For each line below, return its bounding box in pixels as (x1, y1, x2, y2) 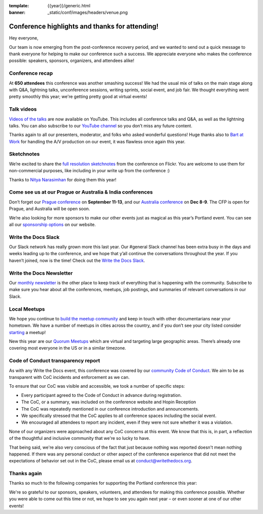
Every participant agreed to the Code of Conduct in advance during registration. (21, 392, 182, 398)
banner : (9, 10, 26, 16)
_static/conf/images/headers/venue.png (47, 10, 128, 16)
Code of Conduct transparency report (9, 357, 100, 364)
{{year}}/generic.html (47, 3, 91, 8)
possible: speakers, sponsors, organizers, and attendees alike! (9, 58, 134, 63)
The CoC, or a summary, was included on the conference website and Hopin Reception (21, 399, 196, 405)
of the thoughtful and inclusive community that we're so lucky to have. (9, 435, 150, 441)
